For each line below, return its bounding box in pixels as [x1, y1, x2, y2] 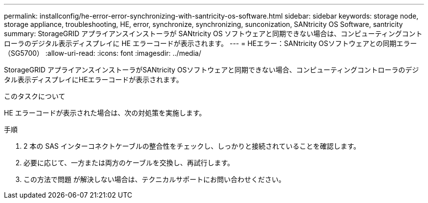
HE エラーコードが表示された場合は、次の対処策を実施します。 [4, 109, 206, 117]
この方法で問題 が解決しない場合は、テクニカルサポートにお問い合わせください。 [23, 175, 285, 183]
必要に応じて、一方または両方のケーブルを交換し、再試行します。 [23, 158, 235, 167]
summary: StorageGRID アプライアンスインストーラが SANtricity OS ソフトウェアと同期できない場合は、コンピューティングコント [4, 29, 423, 38]
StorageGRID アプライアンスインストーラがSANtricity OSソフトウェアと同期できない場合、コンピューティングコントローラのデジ [4, 66, 419, 74]
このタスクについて [4, 92, 65, 100]
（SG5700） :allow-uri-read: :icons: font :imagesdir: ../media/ [4, 49, 201, 57]
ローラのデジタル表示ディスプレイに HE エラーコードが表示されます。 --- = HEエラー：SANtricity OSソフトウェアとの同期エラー [4, 39, 417, 47]
